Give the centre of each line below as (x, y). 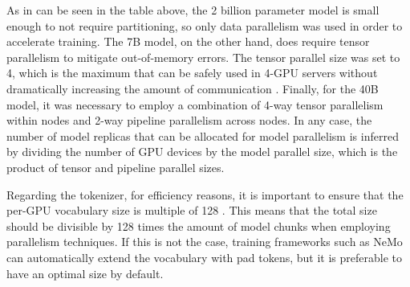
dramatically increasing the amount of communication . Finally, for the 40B (193, 88)
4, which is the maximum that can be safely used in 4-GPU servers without (192, 73)
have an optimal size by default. (85, 273)
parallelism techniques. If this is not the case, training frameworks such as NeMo (205, 242)
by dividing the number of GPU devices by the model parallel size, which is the (202, 152)
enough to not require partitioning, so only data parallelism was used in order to (205, 25)
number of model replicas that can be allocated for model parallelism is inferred (203, 135)
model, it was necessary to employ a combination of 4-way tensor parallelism (195, 104)
